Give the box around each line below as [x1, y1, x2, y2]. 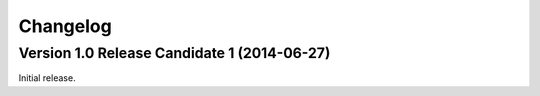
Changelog [18, 15, 112, 37]
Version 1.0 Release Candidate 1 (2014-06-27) [18, 44, 331, 62]
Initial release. [18, 72, 76, 84]
